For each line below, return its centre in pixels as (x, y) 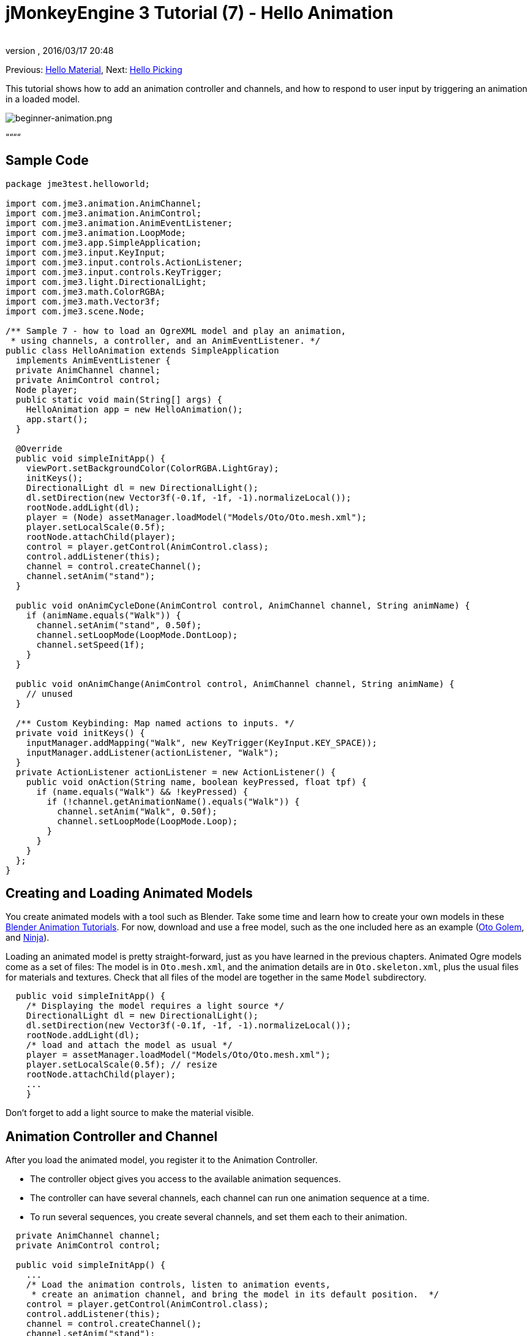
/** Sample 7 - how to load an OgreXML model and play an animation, (176, 331)
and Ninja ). (28, 938)
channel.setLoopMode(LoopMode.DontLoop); (137, 635)
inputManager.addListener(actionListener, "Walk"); (152, 752)
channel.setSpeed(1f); (91, 644)
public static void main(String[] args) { (119, 399)
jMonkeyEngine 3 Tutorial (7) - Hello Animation (200, 13)
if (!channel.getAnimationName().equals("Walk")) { (173, 801)
